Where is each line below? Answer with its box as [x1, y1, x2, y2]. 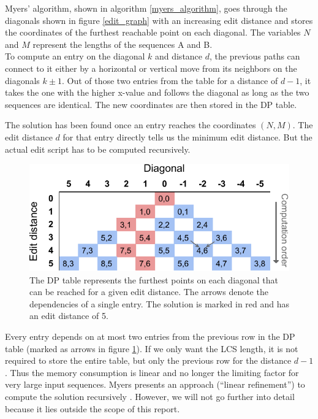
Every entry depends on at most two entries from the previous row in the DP [5, 329, 295, 342]
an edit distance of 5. [29, 309, 108, 322]
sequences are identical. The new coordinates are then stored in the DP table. [5, 98, 297, 110]
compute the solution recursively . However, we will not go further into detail [5, 390, 295, 402]
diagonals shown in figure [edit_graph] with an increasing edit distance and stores [5, 13, 313, 26]
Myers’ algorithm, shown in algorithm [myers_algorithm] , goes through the [5, 2, 287, 14]
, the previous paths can [210, 50, 300, 63]
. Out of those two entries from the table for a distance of [61, 74, 278, 86]
